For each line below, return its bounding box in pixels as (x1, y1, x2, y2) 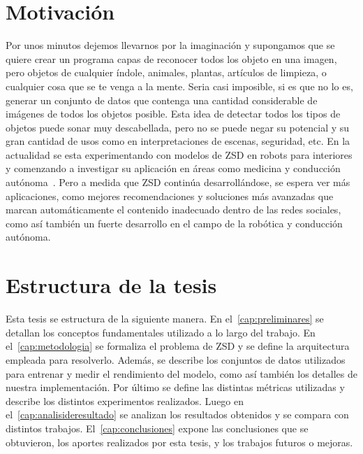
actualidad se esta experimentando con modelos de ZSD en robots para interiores (6, 147, 353, 162)
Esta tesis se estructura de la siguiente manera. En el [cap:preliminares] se (6, 311, 324, 326)
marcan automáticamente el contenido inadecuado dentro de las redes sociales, (6, 202, 341, 217)
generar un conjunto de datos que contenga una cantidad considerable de (6, 92, 318, 107)
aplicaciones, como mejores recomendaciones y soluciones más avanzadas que (6, 188, 334, 203)
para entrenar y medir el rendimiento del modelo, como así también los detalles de (6, 366, 357, 381)
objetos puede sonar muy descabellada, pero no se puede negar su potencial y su (6, 120, 350, 134)
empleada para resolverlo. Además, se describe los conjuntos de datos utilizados (6, 352, 346, 367)
